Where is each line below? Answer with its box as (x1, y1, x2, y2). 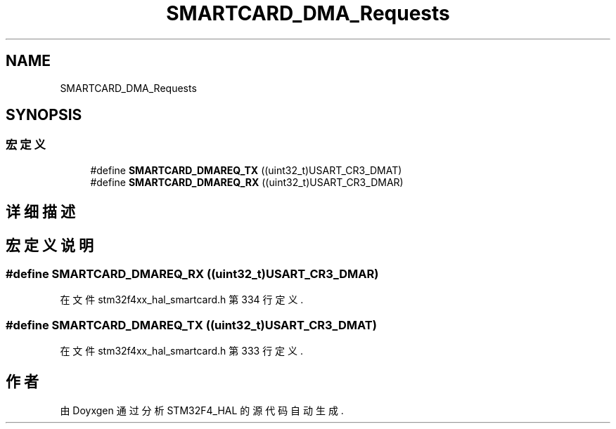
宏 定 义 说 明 (6, 236, 94, 254)
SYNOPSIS (6, 106, 82, 124)
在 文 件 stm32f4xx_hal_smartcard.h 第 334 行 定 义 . (60, 293, 304, 306)
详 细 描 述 (6, 203, 75, 221)
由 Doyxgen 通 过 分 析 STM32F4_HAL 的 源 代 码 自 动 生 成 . (60, 404, 344, 417)
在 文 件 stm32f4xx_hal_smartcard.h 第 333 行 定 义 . (60, 345, 303, 357)
